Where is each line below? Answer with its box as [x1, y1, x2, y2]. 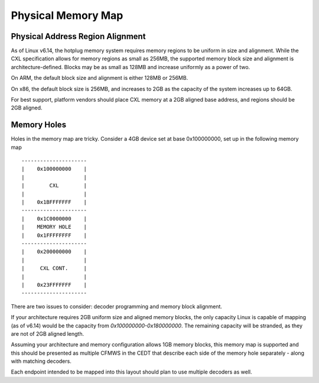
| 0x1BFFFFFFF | [21, 199, 87, 206]
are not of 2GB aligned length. [11, 330, 84, 337]
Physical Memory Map [11, 9, 123, 22]
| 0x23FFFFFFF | [21, 281, 87, 288]
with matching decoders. [11, 358, 72, 365]
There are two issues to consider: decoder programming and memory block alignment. [11, 303, 223, 310]
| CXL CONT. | [21, 265, 87, 272]
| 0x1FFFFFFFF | [21, 232, 87, 239]
